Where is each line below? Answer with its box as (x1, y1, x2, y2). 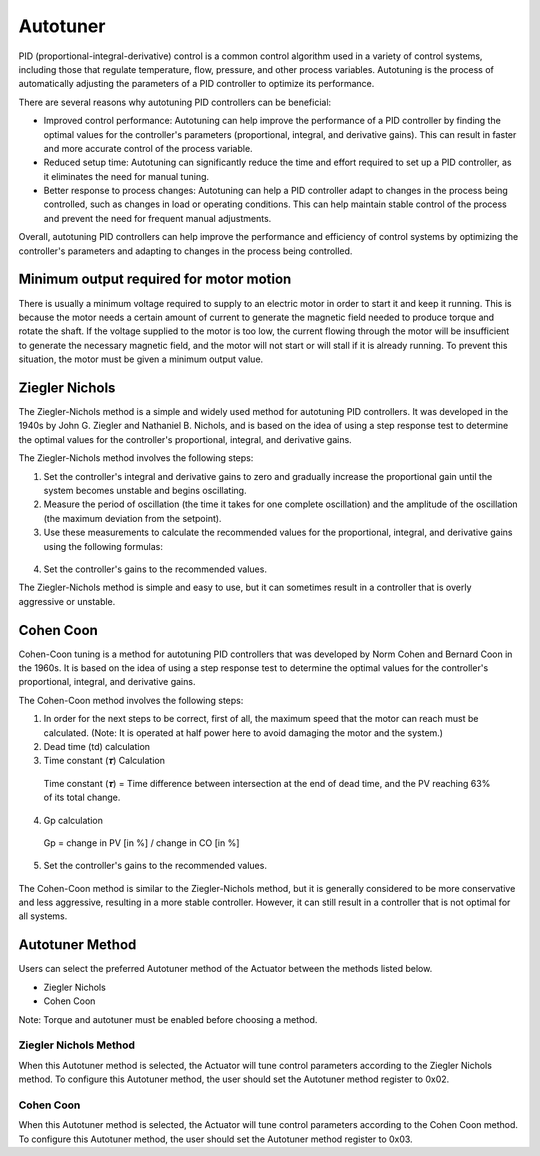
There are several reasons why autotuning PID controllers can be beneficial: (18, 96, 332, 108)
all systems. (18, 910, 68, 922)
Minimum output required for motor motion (18, 271, 292, 288)
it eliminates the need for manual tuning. (43, 170, 210, 182)
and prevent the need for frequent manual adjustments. (43, 212, 272, 224)
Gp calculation (43, 814, 104, 826)
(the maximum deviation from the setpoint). (43, 512, 222, 524)
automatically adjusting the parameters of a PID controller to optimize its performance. (18, 78, 375, 90)
